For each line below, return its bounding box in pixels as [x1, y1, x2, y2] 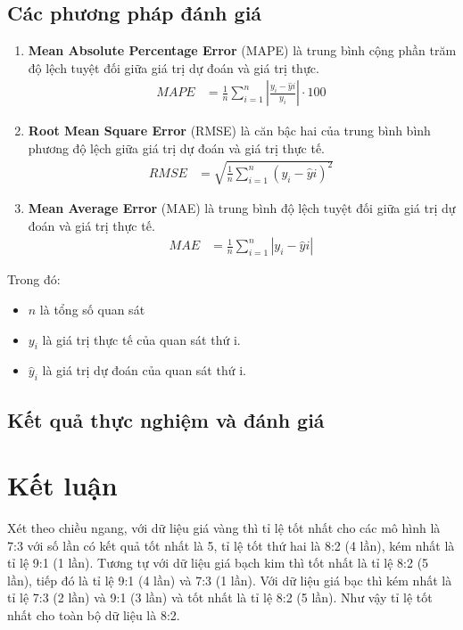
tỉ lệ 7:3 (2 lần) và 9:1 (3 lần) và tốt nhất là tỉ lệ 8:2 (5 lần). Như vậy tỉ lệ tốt [7, 588, 433, 607]
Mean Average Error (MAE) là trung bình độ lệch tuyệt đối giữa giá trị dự [28, 199, 456, 217]
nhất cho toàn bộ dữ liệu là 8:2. [7, 606, 180, 625]
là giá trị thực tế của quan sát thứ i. [42, 330, 241, 348]
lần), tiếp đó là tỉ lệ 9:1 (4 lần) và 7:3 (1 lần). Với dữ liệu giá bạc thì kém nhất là [7, 570, 452, 589]
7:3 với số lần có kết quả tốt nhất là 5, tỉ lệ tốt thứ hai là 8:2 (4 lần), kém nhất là [7, 536, 455, 554]
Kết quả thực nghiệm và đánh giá [7, 405, 325, 433]
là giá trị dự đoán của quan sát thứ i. [42, 361, 246, 380]
